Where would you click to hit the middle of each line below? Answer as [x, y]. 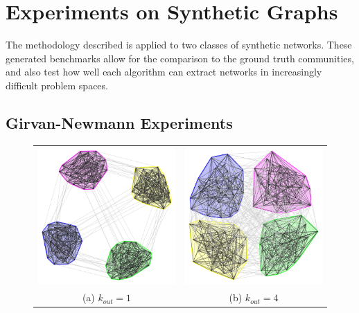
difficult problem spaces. [57, 85]
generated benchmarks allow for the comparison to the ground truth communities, [180, 58]
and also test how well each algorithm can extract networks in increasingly [164, 72]
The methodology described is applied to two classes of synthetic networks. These [179, 45]
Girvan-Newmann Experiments [119, 122]
